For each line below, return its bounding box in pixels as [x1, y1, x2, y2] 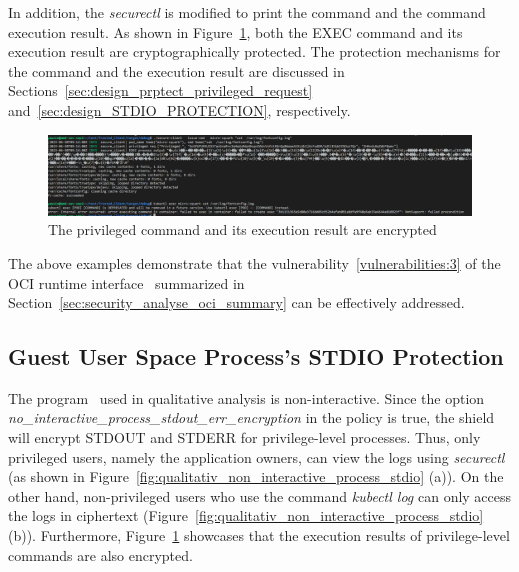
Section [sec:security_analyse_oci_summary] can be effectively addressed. [8, 292, 465, 313]
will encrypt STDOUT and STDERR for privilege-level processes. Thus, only [8, 427, 481, 448]
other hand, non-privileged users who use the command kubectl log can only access [8, 485, 512, 506]
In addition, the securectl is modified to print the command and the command [8, 2, 486, 22]
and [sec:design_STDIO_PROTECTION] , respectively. [8, 99, 351, 120]
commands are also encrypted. [8, 544, 193, 565]
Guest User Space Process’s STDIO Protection [8, 341, 504, 372]
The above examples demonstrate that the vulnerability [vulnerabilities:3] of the [8, 252, 501, 273]
